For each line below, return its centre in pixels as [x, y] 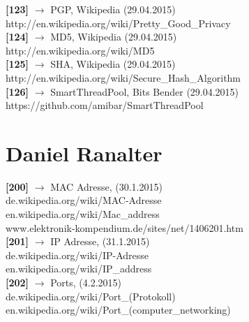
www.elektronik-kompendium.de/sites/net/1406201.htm [124, 227]
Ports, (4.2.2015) [86, 283]
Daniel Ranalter [84, 153]
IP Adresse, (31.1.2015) [100, 241]
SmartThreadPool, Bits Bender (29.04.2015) [145, 91]
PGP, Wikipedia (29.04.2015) [113, 9]
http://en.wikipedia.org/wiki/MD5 [80, 50]
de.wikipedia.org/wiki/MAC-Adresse [84, 200]
